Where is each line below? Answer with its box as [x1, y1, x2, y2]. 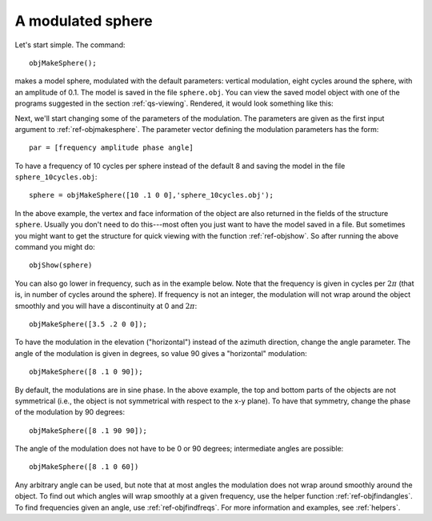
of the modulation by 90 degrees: [14, 407, 126, 417]
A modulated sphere [14, 12, 153, 30]
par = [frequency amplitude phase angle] [29, 143, 194, 152]
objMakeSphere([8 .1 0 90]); [29, 367, 143, 376]
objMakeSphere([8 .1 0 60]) [29, 463, 139, 471]
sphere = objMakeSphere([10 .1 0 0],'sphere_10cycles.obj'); [29, 190, 274, 200]
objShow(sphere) [29, 261, 93, 270]
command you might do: [14, 242, 95, 252]
